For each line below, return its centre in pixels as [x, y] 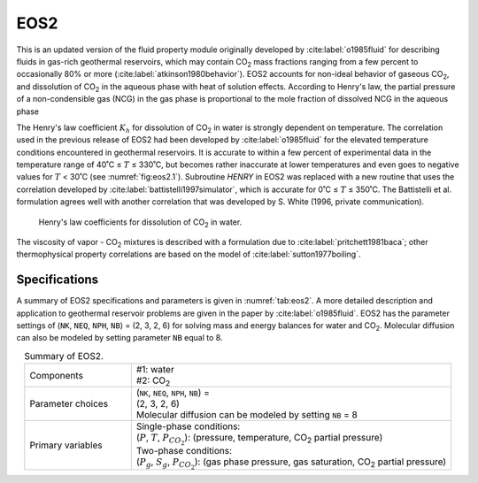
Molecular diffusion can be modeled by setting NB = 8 [247, 415]
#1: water [155, 370]
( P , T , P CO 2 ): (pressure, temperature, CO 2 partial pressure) [259, 439]
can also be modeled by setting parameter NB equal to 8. [119, 338]
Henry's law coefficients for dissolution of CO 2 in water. [140, 223]
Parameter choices [69, 404]
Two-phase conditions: [184, 451]
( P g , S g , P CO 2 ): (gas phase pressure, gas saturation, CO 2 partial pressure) [291, 463]
